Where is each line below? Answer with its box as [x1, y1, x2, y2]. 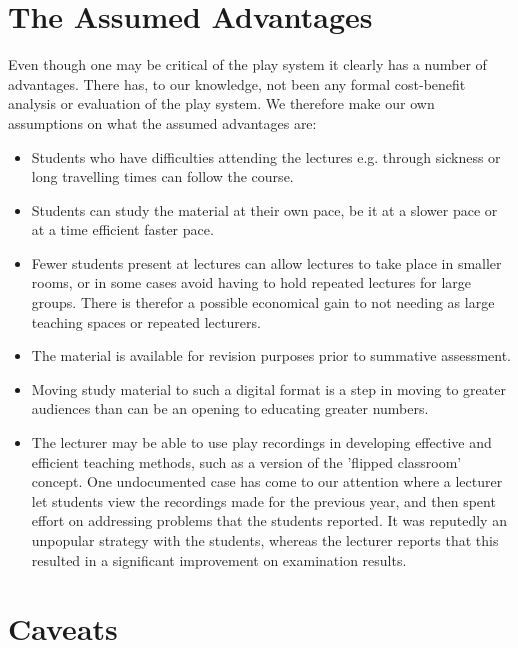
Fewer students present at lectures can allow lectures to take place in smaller [31, 252, 502, 273]
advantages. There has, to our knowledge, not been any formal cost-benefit [8, 73, 466, 94]
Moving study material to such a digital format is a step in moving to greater [31, 378, 506, 399]
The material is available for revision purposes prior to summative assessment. [31, 345, 512, 366]
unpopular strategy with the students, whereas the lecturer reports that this [31, 530, 499, 550]
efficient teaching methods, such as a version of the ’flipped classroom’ [31, 451, 462, 472]
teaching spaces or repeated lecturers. [31, 311, 261, 332]
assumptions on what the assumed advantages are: [8, 112, 317, 133]
